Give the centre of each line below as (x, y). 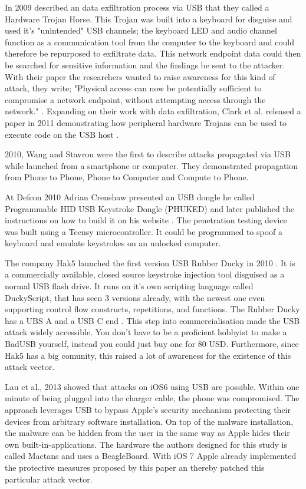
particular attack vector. (49, 479)
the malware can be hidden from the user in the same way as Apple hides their (147, 433)
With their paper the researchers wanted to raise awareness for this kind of (140, 76)
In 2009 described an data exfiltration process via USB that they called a (137, 7)
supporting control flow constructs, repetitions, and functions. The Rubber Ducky (152, 309)
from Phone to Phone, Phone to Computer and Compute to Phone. (127, 177)
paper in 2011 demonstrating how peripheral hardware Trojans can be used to (146, 122)
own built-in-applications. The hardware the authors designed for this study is (146, 444)
